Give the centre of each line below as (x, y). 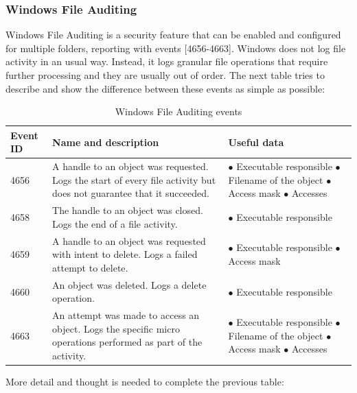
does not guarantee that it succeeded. (131, 193)
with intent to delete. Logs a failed (125, 254)
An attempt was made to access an (126, 315)
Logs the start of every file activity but (134, 179)
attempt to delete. (90, 267)
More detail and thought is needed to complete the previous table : (145, 382)
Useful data (256, 142)
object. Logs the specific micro (116, 328)
